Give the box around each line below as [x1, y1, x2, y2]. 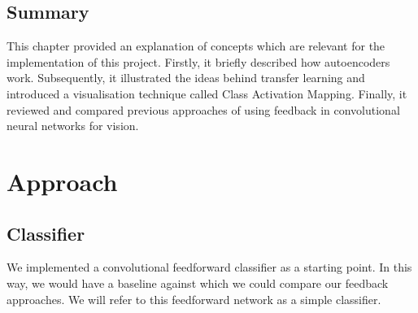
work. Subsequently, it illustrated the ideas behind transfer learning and [7, 69, 365, 86]
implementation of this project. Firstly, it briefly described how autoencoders [7, 53, 390, 70]
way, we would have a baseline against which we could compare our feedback [7, 274, 389, 291]
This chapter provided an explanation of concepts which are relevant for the [7, 37, 385, 54]
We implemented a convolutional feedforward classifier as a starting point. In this [7, 259, 412, 276]
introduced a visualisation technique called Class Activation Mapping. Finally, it [7, 85, 407, 102]
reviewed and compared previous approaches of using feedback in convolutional [7, 101, 400, 118]
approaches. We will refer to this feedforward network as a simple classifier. [7, 290, 381, 307]
